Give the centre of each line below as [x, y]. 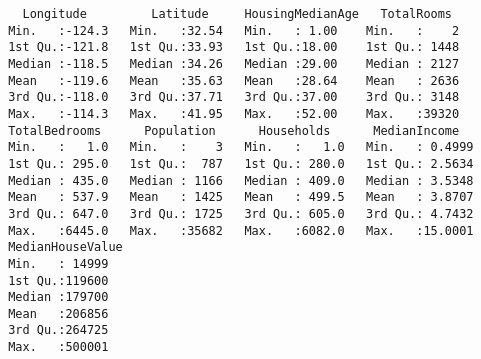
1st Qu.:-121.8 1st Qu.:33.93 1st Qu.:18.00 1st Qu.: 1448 [234, 47]
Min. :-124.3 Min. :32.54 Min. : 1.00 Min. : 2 [234, 30]
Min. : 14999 [58, 263]
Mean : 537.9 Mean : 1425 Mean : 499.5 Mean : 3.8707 [241, 197]
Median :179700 [58, 297]
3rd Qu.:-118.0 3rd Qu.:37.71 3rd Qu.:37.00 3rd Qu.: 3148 [234, 97]
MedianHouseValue [65, 247]
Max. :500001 [58, 347]
